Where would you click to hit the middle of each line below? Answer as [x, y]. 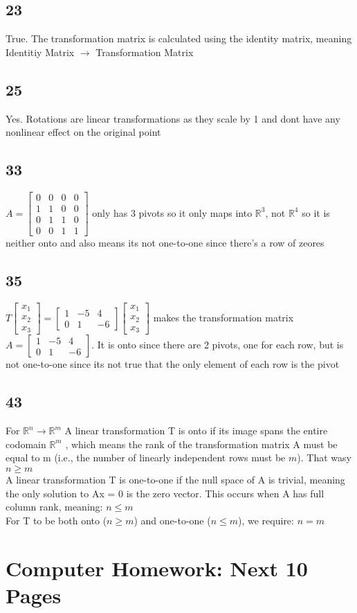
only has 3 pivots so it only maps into [172, 212]
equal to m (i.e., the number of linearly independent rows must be [146, 457]
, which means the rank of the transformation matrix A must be [201, 444]
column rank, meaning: [54, 507]
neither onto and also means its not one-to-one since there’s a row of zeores [165, 243]
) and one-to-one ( [172, 520]
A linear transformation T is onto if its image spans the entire [196, 430]
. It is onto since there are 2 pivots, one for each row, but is [218, 345]
